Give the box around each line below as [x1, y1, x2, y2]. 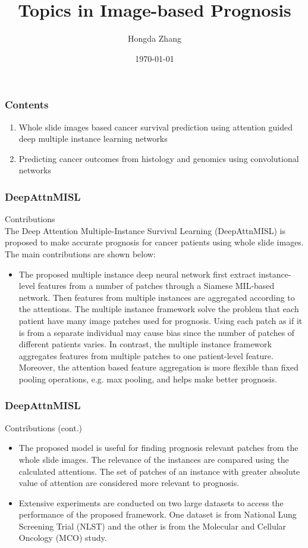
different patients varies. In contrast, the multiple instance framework [18, 338, 272, 350]
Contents [5, 97, 49, 112]
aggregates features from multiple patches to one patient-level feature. [18, 349, 274, 362]
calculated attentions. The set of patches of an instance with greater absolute [18, 465, 300, 477]
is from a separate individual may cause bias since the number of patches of [18, 326, 295, 338]
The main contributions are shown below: [5, 247, 156, 260]
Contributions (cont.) [5, 421, 83, 434]
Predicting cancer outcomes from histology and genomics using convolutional [18, 152, 299, 164]
